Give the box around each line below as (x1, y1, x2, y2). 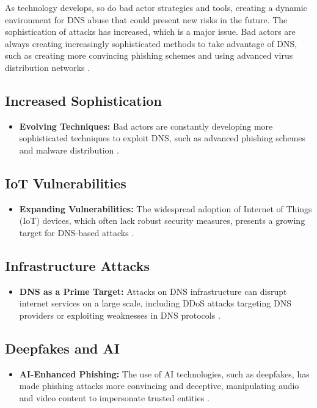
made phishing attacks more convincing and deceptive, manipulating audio (19, 379, 299, 392)
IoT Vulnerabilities (5, 173, 126, 192)
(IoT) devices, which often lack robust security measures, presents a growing (19, 214, 305, 227)
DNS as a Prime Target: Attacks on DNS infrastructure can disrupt (19, 284, 287, 297)
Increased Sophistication (5, 91, 162, 109)
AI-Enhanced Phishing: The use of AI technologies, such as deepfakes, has (19, 367, 310, 380)
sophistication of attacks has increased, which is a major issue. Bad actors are (5, 25, 296, 38)
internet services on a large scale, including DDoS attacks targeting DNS (19, 297, 291, 310)
